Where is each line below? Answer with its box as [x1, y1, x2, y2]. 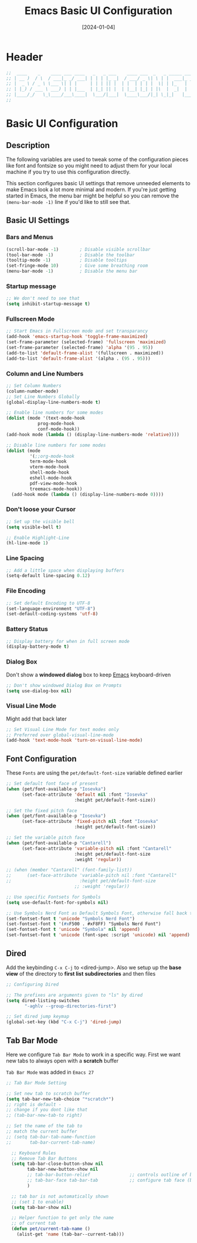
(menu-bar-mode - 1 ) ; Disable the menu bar [6, 269, 138, 274]
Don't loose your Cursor [6, 505, 76, 514]
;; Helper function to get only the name [11, 1215, 114, 1221]
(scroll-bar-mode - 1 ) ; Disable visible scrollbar [6, 246, 151, 252]
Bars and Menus [6, 233, 54, 242]
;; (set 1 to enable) [11, 1199, 64, 1205]
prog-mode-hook [37, 421, 75, 427]
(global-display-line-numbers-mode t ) [6, 399, 101, 405]
